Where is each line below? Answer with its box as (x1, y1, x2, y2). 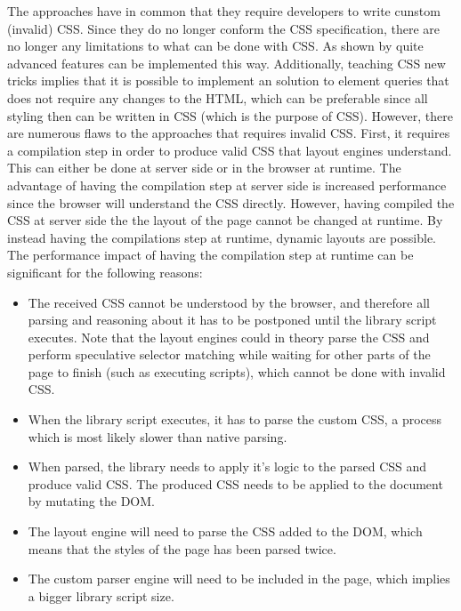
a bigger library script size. (28, 586, 174, 605)
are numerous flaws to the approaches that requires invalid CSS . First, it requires (7, 124, 450, 142)
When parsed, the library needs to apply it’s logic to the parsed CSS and (28, 457, 427, 476)
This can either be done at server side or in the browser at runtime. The (7, 158, 401, 177)
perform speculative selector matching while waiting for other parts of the (28, 345, 431, 364)
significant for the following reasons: (7, 262, 203, 281)
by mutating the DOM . (28, 492, 155, 511)
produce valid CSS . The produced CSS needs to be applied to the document (28, 474, 443, 493)
